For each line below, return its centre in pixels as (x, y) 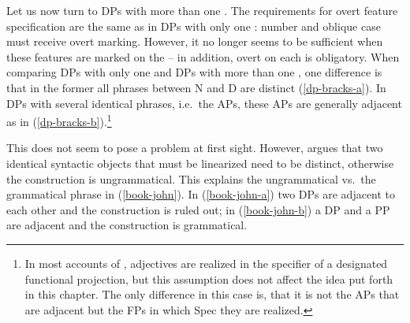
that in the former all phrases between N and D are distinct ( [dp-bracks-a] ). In (196, 87)
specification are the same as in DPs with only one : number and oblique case (194, 26)
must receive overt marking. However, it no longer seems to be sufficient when (195, 41)
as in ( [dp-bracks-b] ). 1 (59, 120)
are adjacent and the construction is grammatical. (127, 225)
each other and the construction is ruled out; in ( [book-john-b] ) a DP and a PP (198, 209)
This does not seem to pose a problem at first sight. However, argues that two (195, 148)
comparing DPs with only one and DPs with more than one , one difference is (194, 72)
